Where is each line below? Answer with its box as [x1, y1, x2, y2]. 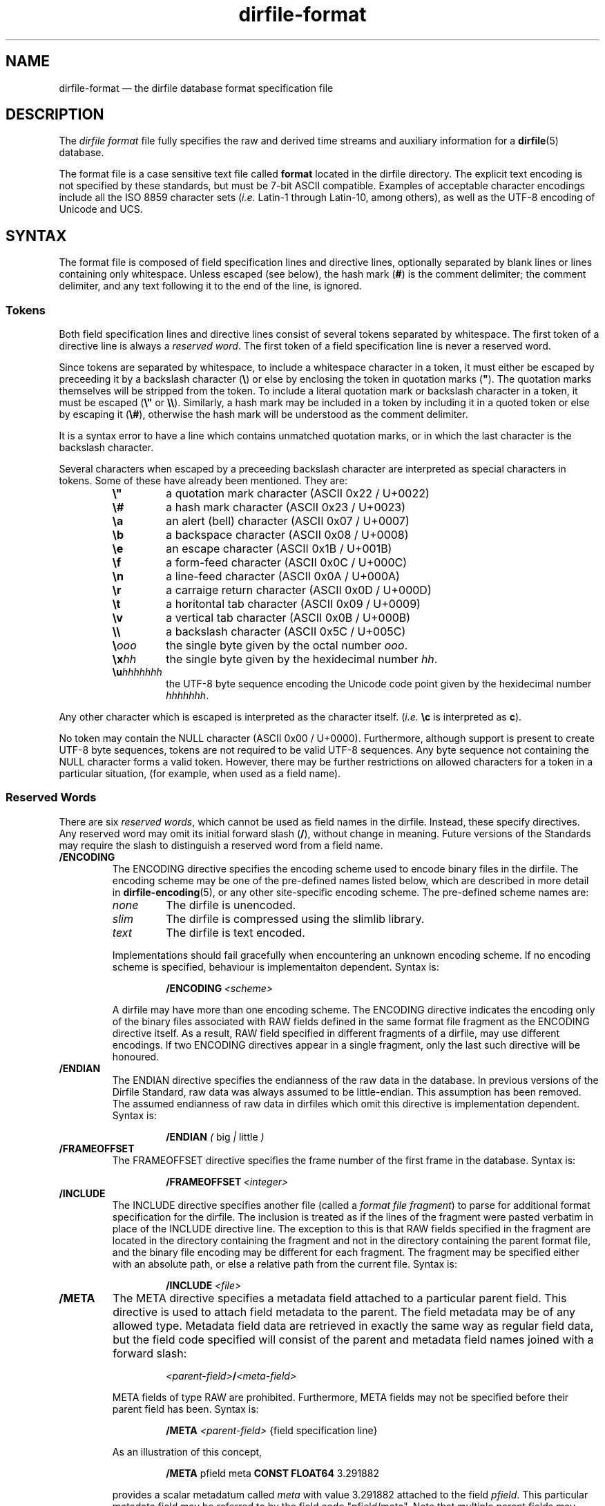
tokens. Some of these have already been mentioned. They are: [59, 475, 347, 487]
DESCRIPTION [6, 106, 104, 124]
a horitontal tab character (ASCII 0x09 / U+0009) [166, 597, 421, 611]
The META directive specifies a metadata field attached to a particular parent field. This [113, 1290, 567, 1305]
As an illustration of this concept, [112, 1445, 262, 1458]
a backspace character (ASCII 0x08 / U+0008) [166, 528, 409, 542]
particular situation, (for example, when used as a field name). [59, 768, 341, 780]
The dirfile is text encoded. [166, 925, 305, 940]
